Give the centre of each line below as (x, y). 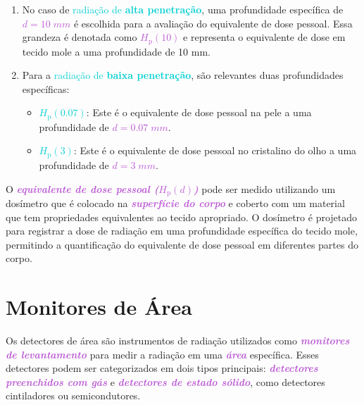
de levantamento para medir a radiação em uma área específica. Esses (162, 354)
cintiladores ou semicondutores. (73, 395)
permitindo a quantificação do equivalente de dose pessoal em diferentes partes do (182, 244)
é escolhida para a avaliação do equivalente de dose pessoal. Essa (213, 23)
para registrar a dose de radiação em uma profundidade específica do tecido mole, (182, 231)
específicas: (46, 88)
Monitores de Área (99, 307)
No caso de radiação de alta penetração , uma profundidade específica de (183, 9)
